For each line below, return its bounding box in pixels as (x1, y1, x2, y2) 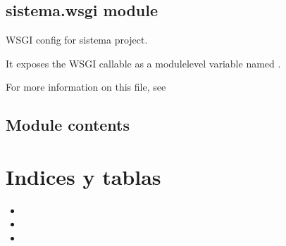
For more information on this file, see (6, 79, 166, 94)
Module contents (6, 114, 130, 136)
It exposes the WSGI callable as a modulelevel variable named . (6, 56, 281, 70)
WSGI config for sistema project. (6, 32, 148, 47)
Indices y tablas (6, 162, 161, 190)
